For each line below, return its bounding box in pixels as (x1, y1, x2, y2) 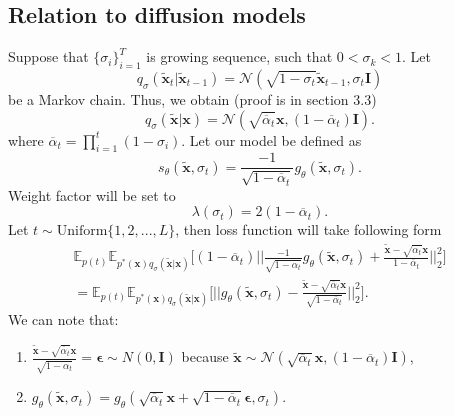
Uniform (56, 224, 108, 239)
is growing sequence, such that (146, 46, 333, 67)
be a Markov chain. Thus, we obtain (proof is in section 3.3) (8, 89, 377, 109)
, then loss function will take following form (175, 219, 442, 240)
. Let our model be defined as (181, 129, 362, 150)
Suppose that (8, 46, 89, 67)
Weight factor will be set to (8, 184, 176, 205)
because (181, 346, 229, 367)
